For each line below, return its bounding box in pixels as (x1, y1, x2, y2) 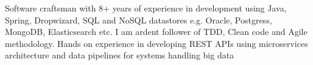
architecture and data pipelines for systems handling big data (5, 49, 234, 61)
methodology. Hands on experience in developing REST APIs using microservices (5, 37, 308, 49)
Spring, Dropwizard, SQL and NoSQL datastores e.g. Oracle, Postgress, (5, 13, 272, 26)
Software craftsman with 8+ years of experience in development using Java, (5, 2, 287, 14)
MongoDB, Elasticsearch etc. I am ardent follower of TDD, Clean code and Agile (5, 25, 308, 38)
